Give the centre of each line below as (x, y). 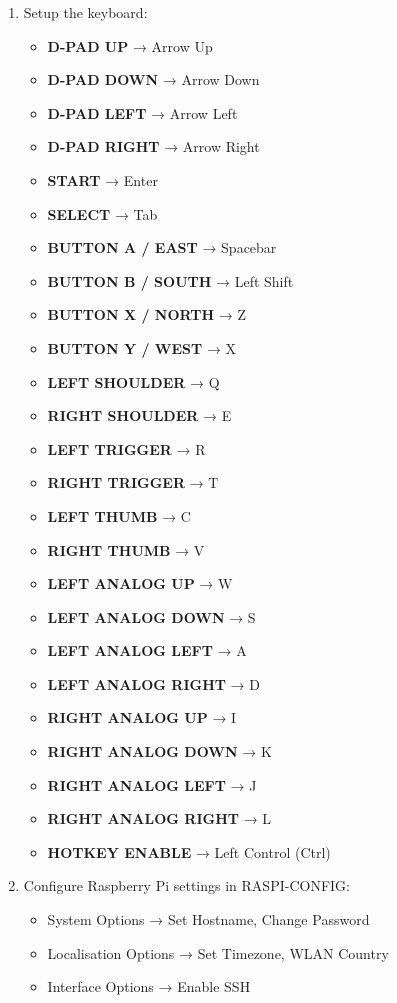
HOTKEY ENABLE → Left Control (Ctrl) (189, 851)
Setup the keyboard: (85, 12)
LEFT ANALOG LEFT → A (147, 650)
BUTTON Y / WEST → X (142, 347)
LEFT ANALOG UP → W (140, 583)
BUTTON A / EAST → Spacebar (162, 247)
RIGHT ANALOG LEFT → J (152, 784)
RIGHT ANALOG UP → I (142, 717)
